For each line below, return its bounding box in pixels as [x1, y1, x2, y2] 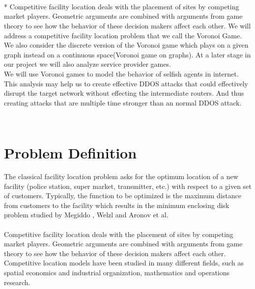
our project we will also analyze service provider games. [4, 59, 171, 69]
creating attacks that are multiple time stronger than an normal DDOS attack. [4, 97, 242, 107]
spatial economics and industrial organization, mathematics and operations [4, 267, 230, 277]
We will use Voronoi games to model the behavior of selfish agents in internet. [4, 68, 239, 79]
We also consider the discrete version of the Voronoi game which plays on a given [4, 40, 249, 50]
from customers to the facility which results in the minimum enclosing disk [4, 200, 229, 210]
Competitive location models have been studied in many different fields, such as [4, 258, 244, 268]
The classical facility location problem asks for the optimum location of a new [4, 171, 238, 182]
